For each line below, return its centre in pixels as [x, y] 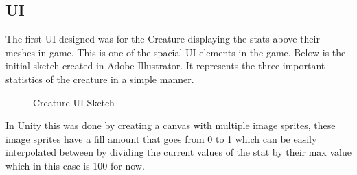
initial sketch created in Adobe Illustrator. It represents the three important [165, 66]
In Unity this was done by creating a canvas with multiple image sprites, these [171, 125]
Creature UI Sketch [74, 102]
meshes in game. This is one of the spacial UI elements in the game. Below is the [176, 52]
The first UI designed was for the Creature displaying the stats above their [163, 39]
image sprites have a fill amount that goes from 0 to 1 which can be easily [161, 138]
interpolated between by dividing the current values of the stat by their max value [178, 152]
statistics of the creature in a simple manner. [100, 79]
